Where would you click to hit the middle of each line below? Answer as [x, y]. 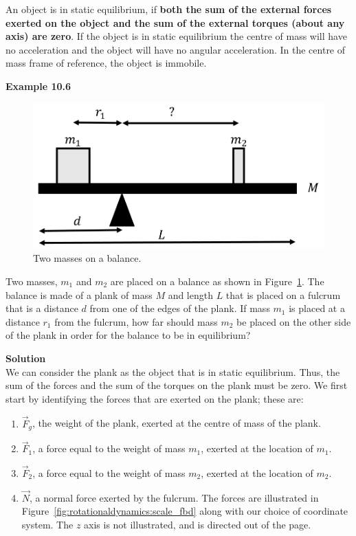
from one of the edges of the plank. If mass [180, 308]
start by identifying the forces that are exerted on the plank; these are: [155, 398]
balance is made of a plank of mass [79, 294]
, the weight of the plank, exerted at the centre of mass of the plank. [177, 423]
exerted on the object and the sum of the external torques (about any [175, 22]
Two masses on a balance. [87, 258]
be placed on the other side [294, 321]
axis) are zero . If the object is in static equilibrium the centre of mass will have [176, 36]
